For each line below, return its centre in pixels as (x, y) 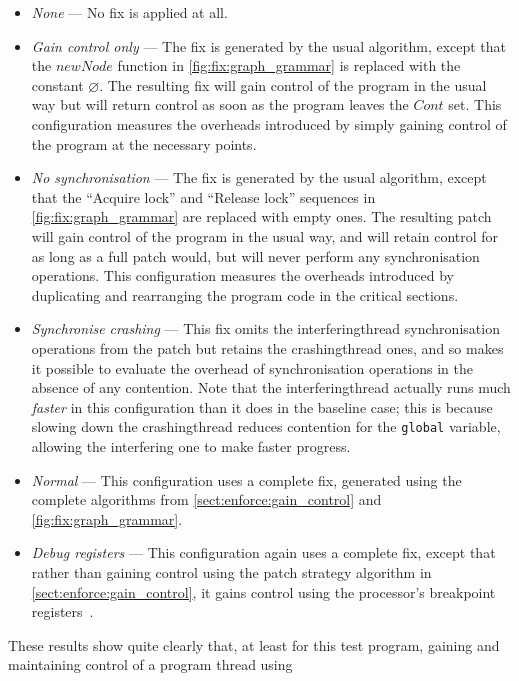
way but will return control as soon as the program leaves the (220, 104)
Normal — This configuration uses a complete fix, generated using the (246, 479)
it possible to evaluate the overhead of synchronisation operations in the (252, 367)
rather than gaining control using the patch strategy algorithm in (231, 571)
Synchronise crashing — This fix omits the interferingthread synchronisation (265, 328)
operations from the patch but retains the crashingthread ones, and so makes (267, 347)
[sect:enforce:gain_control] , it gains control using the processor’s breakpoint (263, 591)
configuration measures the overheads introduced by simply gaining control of (269, 123)
